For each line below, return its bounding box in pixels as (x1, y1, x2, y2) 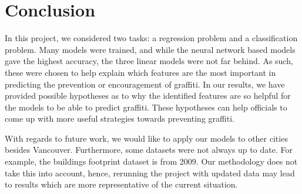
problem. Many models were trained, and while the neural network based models (5, 43, 296, 55)
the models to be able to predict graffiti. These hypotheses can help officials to (5, 101, 287, 113)
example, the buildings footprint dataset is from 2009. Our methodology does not (5, 155, 298, 168)
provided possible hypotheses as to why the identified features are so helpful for (5, 89, 291, 102)
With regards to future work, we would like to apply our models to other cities (5, 132, 288, 144)
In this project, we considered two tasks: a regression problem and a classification (5, 32, 298, 44)
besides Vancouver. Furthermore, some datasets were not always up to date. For (5, 143, 293, 156)
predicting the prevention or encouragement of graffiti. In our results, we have (5, 78, 285, 90)
